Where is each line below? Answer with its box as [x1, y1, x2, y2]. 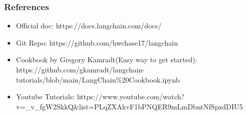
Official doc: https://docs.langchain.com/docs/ [16, 20, 162, 31]
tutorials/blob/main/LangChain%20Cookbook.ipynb [16, 74, 180, 85]
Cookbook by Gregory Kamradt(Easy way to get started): [16, 54, 197, 65]
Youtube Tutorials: [16, 91, 75, 102]
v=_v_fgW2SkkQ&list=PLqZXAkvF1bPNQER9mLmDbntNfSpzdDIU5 [16, 101, 243, 111]
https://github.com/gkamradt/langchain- [16, 64, 145, 74]
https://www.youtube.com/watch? [77, 91, 184, 102]
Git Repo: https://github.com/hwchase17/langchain [16, 37, 178, 48]
